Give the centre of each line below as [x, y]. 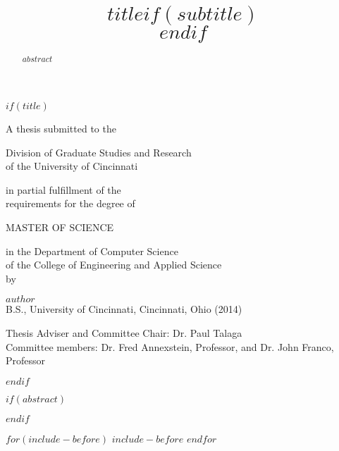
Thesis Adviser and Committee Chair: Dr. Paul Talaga [124, 332]
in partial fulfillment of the [63, 189]
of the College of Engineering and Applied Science [114, 265]
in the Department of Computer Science [92, 251]
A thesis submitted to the [61, 128]
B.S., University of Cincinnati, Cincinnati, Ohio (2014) [124, 309]
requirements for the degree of [70, 203]
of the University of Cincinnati [72, 166]
